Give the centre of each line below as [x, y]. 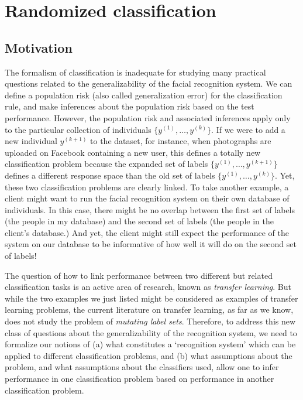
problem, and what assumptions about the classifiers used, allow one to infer [142, 367]
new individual [31, 141]
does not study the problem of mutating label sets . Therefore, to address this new [150, 321]
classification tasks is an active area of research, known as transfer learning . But [148, 287]
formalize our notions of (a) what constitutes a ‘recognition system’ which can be [150, 344]
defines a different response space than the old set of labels [110, 175]
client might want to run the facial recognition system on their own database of [147, 198]
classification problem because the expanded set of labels [106, 164]
